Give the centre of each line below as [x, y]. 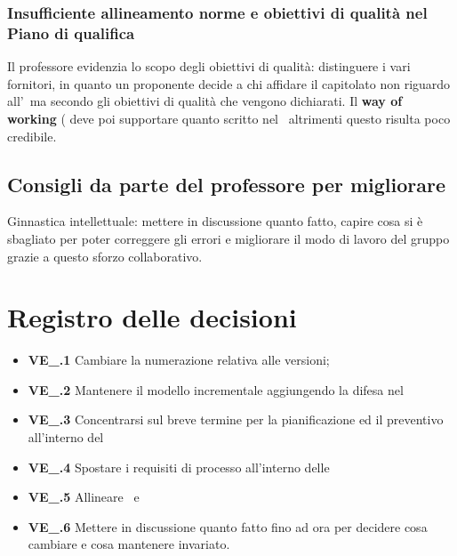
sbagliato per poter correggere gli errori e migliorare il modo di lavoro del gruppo [228, 238]
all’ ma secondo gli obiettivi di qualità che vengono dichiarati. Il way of [205, 101]
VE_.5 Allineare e [84, 497]
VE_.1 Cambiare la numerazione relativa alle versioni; [179, 360]
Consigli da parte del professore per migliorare [227, 184]
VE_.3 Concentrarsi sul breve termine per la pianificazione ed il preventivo [236, 419]
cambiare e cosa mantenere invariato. [129, 544]
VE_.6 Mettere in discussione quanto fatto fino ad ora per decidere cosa [228, 526]
